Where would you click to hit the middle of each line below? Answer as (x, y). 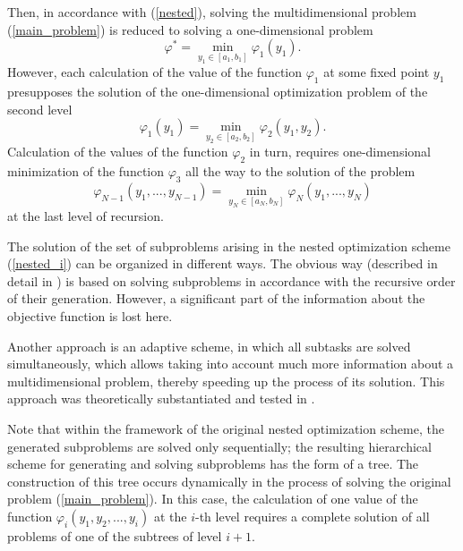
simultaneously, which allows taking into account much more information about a (231, 364)
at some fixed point (377, 72)
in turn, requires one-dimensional (340, 152)
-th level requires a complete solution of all (312, 516)
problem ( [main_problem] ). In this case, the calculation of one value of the (213, 499)
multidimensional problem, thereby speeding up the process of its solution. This (226, 381)
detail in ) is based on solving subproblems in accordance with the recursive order (231, 280)
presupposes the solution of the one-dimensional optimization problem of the (218, 92)
